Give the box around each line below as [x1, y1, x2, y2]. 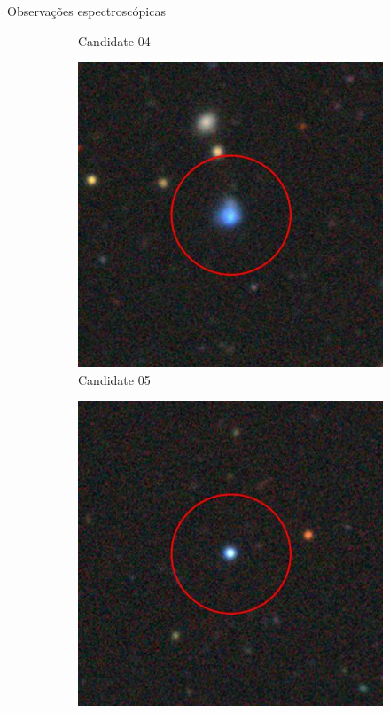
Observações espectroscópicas [7, 2, 166, 20]
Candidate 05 [78, 370, 151, 388]
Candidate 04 [78, 31, 151, 50]
